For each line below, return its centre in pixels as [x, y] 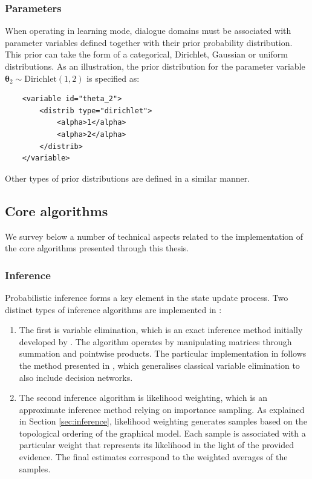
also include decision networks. [76, 377]
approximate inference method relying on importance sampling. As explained [162, 409]
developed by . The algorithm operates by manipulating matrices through [155, 341]
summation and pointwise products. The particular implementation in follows [163, 353]
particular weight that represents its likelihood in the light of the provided [157, 445]
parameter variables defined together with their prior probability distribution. [149, 42]
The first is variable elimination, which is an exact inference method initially [161, 330]
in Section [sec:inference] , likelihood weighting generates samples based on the [163, 421]
